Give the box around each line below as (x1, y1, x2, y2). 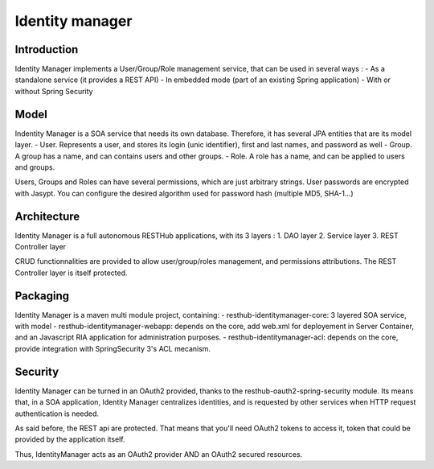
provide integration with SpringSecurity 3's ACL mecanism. (14, 344, 211, 353)
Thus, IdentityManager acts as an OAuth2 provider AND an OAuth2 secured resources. (14, 449, 303, 459)
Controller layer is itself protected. (14, 268, 128, 278)
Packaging (14, 289, 70, 302)
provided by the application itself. (14, 434, 125, 444)
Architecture (14, 209, 80, 223)
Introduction (14, 43, 79, 56)
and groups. (14, 162, 55, 172)
